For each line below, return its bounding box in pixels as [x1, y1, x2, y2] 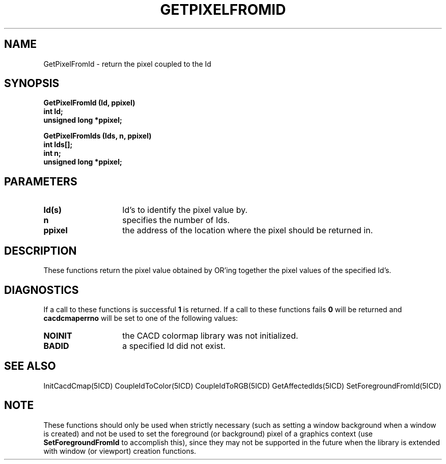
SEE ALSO [4, 360, 56, 373]
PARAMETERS [4, 175, 77, 188]
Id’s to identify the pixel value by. [122, 205, 248, 215]
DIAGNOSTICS [4, 283, 79, 296]
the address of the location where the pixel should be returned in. [122, 225, 373, 236]
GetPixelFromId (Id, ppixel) [43, 98, 135, 107]
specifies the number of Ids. [122, 215, 230, 226]
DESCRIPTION [4, 244, 77, 257]
